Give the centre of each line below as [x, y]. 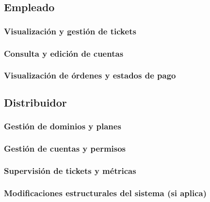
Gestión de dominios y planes [63, 126]
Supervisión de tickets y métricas [70, 170]
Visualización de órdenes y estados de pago [90, 75]
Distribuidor [35, 102]
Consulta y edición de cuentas [64, 53]
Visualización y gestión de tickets [70, 31]
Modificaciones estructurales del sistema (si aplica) [105, 193]
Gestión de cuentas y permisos [65, 148]
